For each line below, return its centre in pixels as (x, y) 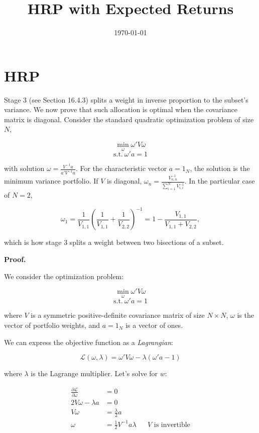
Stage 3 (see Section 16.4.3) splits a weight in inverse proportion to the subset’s (126, 99)
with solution (24, 168)
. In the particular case (220, 181)
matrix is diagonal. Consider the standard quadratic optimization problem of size (129, 119)
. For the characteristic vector (121, 168)
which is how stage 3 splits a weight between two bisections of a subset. (114, 242)
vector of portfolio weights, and (52, 325)
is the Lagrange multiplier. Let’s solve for (94, 373)
